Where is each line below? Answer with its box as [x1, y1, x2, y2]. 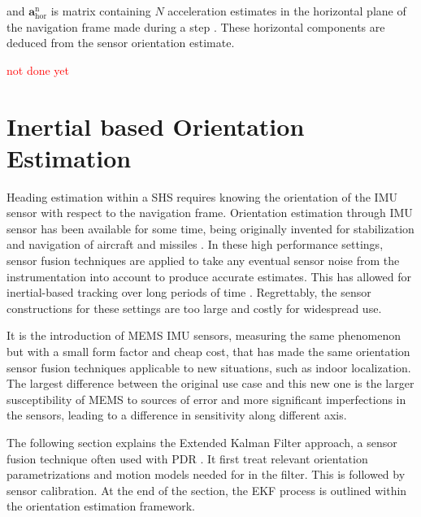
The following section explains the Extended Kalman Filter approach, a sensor [7, 434, 397, 450]
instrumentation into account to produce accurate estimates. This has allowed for [7, 267, 411, 285]
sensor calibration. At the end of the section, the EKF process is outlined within [7, 481, 407, 498]
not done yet [7, 61, 69, 78]
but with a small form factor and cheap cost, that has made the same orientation [7, 343, 410, 360]
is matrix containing [50, 2, 151, 19]
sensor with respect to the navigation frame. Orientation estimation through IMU [7, 204, 413, 221]
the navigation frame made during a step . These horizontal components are [7, 18, 385, 35]
